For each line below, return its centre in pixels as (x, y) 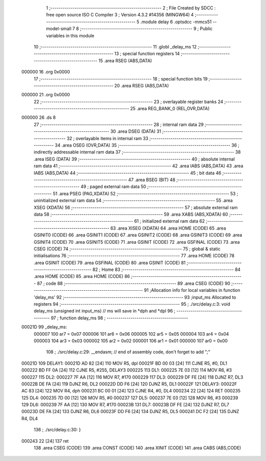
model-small (59, 29)
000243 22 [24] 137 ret (45, 441)
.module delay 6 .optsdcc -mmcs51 (176, 22)
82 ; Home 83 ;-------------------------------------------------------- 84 (166, 269)
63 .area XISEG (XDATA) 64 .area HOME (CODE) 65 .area (168, 228)
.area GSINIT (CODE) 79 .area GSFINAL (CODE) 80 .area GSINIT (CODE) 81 (110, 263)
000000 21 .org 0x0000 (46, 95)
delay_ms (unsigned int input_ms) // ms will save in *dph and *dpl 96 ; (105, 311)
